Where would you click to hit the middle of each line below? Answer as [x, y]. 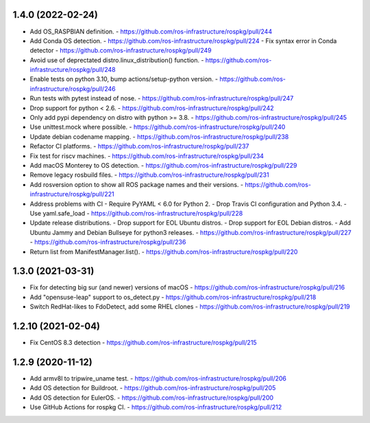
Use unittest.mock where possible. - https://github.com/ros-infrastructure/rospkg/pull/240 [158, 127]
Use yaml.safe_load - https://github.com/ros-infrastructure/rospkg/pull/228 [136, 213]
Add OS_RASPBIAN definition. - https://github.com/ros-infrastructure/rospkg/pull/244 [151, 31]
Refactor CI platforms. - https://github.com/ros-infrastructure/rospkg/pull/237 [139, 146]
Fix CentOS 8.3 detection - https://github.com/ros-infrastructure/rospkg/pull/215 [143, 343]
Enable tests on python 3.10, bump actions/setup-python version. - [124, 79]
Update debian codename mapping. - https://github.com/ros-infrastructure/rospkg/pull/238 [159, 136]
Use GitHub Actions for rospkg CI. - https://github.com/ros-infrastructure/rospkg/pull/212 [156, 407]
